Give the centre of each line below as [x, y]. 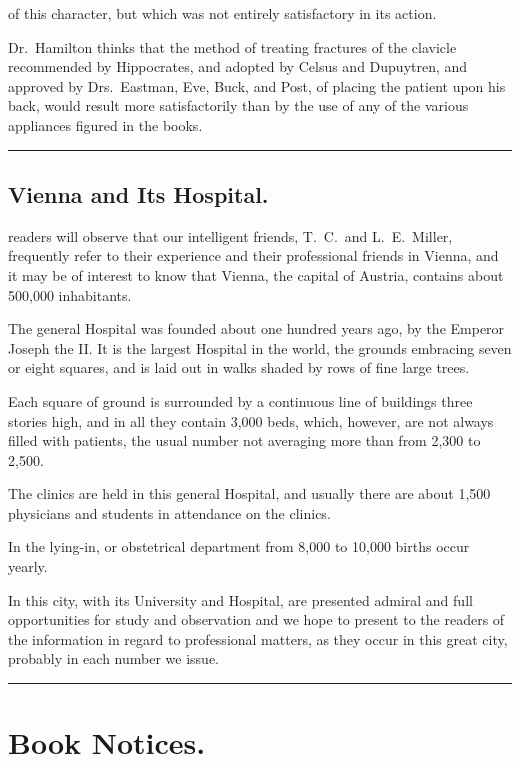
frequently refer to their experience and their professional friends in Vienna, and [253, 255]
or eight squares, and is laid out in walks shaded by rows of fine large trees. [239, 367]
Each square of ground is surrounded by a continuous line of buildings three [240, 400]
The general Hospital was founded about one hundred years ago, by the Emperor [256, 328]
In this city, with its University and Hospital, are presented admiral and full [240, 599]
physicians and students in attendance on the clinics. [169, 512]
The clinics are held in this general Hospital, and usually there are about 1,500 [249, 493]
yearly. [28, 566]
